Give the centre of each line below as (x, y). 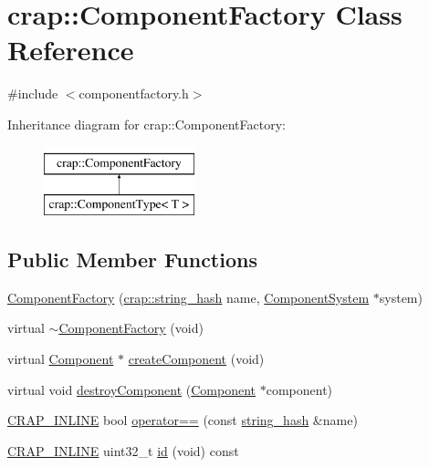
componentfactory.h (134, 93)
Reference (71, 50)
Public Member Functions (132, 259)
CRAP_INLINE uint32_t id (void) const (123, 450)
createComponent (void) (196, 359)
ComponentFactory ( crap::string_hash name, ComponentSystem (188, 297)
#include (33, 93)
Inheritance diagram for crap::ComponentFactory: (146, 124)
